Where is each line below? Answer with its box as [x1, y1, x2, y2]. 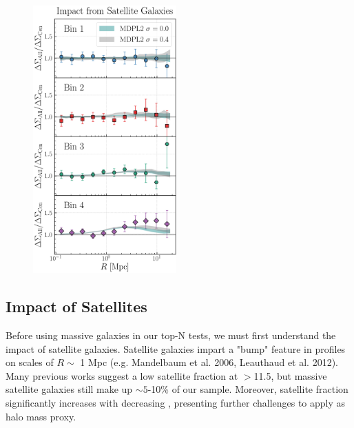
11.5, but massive [253, 368, 327, 383]
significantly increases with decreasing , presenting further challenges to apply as [6, 395, 346, 409]
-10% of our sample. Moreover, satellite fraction [147, 382, 348, 396]
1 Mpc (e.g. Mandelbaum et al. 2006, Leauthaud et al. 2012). [80, 355, 339, 369]
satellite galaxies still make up [6, 382, 133, 396]
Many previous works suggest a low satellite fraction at [6, 368, 238, 383]
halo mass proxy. [6, 409, 76, 423]
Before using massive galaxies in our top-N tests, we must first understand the [6, 328, 336, 342]
